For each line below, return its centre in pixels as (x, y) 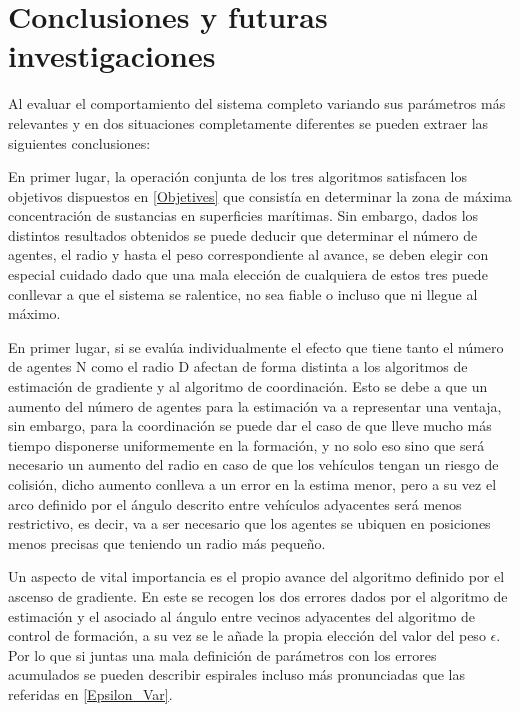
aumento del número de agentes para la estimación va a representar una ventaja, (255, 405)
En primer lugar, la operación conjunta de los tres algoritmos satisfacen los (238, 176)
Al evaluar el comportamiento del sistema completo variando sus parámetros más (257, 103)
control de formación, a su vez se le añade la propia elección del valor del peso (247, 635)
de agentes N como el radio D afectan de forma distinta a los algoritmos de (238, 366)
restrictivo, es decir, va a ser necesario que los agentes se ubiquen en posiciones (249, 523)
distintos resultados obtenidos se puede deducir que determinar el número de (243, 234)
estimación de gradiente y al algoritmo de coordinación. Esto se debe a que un (248, 386)
